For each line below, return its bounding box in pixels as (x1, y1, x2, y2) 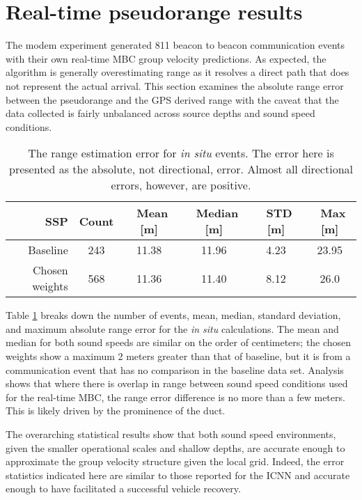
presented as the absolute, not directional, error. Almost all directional (9, 161, 353, 178)
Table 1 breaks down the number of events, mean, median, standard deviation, (6, 308, 341, 322)
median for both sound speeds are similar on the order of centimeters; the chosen (6, 335, 352, 350)
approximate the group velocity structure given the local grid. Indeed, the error (6, 454, 345, 469)
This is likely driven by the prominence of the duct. (6, 403, 226, 418)
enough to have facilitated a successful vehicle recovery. (6, 481, 241, 496)
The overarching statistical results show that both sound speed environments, (6, 427, 336, 442)
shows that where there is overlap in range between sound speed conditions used (6, 376, 348, 391)
